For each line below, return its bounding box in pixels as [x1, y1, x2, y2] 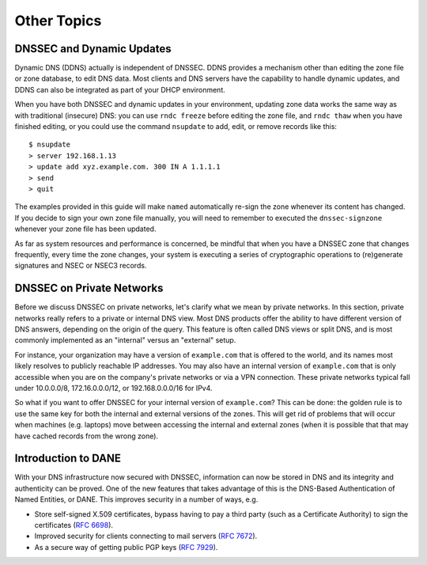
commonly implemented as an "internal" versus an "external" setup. [14, 336, 236, 345]
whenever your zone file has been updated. [14, 224, 157, 233]
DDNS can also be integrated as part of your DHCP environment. [14, 85, 225, 94]
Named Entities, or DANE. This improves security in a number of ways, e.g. [14, 495, 259, 504]
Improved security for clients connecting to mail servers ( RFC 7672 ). [34, 531, 258, 541]
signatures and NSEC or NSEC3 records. [14, 261, 147, 271]
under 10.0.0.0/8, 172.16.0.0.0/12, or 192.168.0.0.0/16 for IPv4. [14, 383, 213, 392]
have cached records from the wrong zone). [14, 431, 158, 441]
